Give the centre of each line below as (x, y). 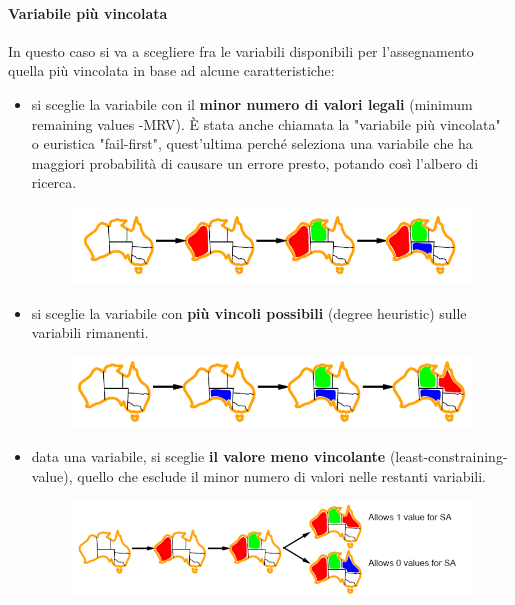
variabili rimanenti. (90, 332)
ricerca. (54, 182)
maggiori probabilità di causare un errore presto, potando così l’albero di (255, 162)
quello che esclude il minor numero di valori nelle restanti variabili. (281, 475)
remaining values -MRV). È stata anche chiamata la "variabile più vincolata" (266, 123)
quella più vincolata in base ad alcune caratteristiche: (171, 70)
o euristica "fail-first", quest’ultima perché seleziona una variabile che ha (252, 143)
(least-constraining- (448, 455)
